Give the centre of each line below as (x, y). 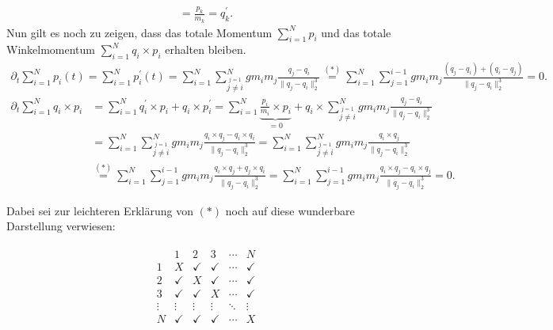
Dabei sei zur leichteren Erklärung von (100, 210)
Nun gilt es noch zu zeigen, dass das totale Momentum (139, 32)
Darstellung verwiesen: (61, 226)
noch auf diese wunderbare (290, 210)
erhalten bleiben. (206, 49)
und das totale (356, 32)
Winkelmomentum (51, 49)
